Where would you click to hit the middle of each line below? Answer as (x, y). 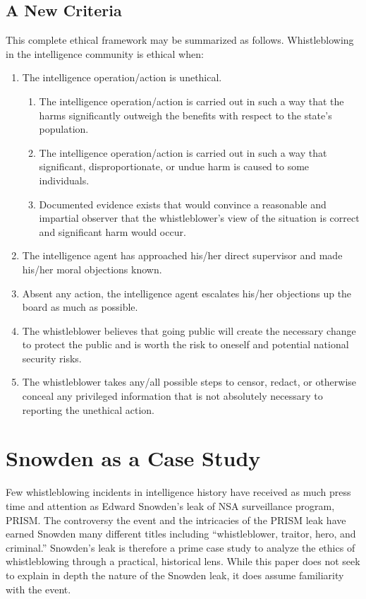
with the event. (38, 589)
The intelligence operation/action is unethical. (122, 77)
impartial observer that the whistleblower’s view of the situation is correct (199, 218)
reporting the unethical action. (88, 409)
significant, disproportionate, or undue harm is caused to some (174, 166)
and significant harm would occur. (112, 231)
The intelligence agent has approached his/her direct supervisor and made (182, 255)
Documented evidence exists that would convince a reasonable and (183, 204)
